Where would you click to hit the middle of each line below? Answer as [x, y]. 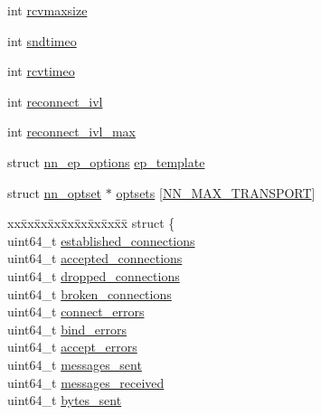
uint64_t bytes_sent [65, 400]
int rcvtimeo [41, 71]
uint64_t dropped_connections [94, 275]
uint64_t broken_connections [90, 293]
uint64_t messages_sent [75, 364]
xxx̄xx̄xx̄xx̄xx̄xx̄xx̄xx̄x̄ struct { [91, 223]
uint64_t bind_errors [67, 329]
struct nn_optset [55, 192]
